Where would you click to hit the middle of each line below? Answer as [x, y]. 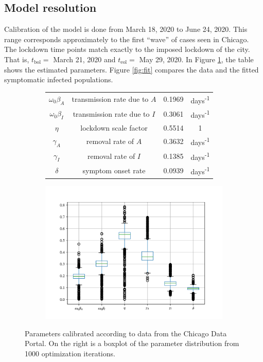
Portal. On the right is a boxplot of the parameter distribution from [132, 343]
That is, [17, 59]
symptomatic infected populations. [59, 79]
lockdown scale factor [114, 127]
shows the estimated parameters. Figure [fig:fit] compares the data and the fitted [131, 69]
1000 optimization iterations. [70, 353]
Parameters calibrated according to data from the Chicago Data [126, 333]
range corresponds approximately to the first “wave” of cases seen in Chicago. [127, 39]
